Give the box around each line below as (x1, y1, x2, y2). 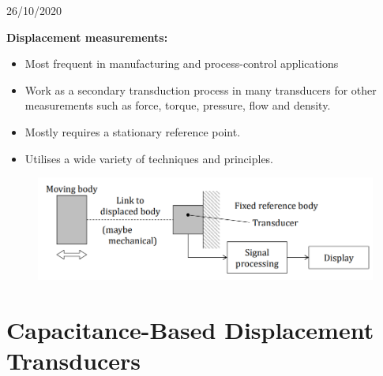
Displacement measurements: (6, 28, 168, 45)
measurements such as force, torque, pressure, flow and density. (24, 97, 331, 114)
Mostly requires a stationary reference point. (24, 123, 241, 140)
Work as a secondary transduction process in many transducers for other (24, 81, 377, 98)
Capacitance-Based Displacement (6, 314, 374, 346)
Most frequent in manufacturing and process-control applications (24, 55, 339, 72)
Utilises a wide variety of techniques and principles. (24, 150, 274, 166)
